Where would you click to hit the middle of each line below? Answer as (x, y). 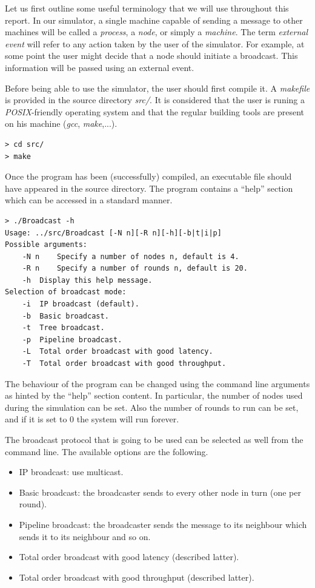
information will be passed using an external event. (100, 67)
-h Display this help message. (87, 280)
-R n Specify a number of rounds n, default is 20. (135, 269)
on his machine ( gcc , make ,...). (61, 123)
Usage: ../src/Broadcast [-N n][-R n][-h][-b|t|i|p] (113, 233)
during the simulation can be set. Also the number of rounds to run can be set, (152, 407)
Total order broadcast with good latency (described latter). (129, 557)
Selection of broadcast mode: (66, 292)
